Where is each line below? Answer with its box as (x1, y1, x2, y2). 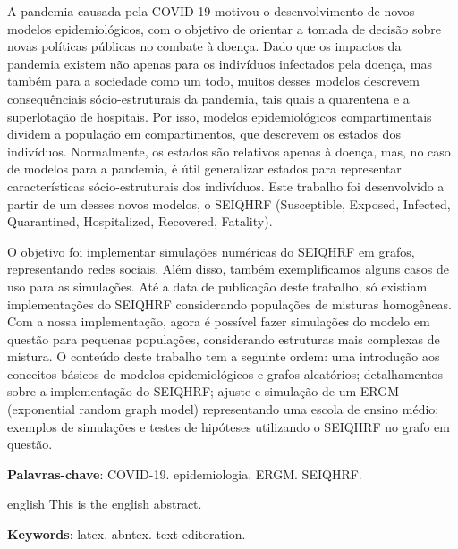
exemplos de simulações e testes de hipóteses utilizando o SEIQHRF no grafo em (7, 417, 450, 435)
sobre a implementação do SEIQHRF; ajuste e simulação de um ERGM (7, 382, 400, 401)
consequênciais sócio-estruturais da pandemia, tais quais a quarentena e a (7, 89, 410, 107)
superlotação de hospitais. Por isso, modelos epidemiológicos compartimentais (7, 106, 432, 125)
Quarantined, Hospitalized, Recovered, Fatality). (7, 212, 273, 231)
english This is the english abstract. (7, 494, 202, 513)
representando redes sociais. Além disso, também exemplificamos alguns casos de (7, 259, 449, 278)
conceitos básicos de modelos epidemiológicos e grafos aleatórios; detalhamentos (7, 364, 444, 383)
